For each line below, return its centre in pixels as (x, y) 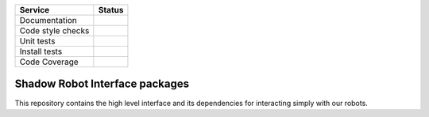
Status (111, 10)
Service (35, 10)
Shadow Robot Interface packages (102, 84)
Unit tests (37, 41)
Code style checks (54, 30)
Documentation (48, 20)
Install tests (41, 51)
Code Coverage (49, 62)
